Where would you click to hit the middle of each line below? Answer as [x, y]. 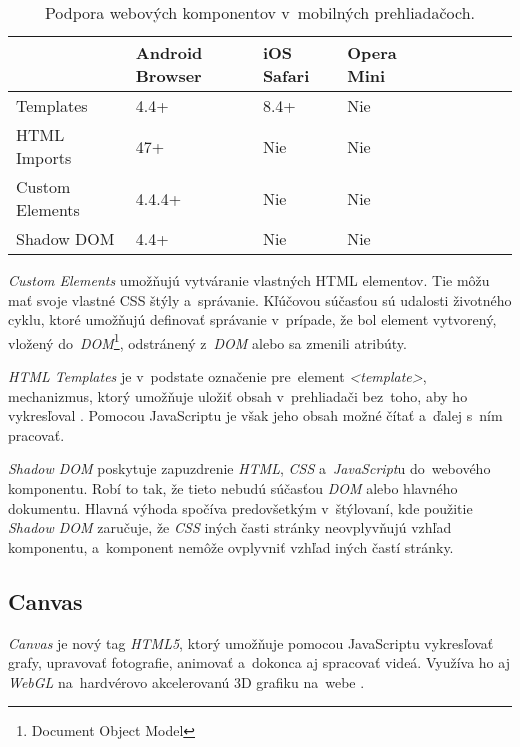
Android [169, 52]
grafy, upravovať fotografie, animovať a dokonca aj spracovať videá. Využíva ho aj [259, 662]
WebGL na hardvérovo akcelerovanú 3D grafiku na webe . [186, 681]
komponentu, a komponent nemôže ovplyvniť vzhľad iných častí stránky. [231, 546]
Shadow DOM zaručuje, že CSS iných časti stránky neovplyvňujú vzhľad [230, 527]
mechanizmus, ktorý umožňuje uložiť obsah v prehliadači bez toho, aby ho [238, 395]
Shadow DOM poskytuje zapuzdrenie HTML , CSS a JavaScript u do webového [249, 468]
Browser [168, 75]
